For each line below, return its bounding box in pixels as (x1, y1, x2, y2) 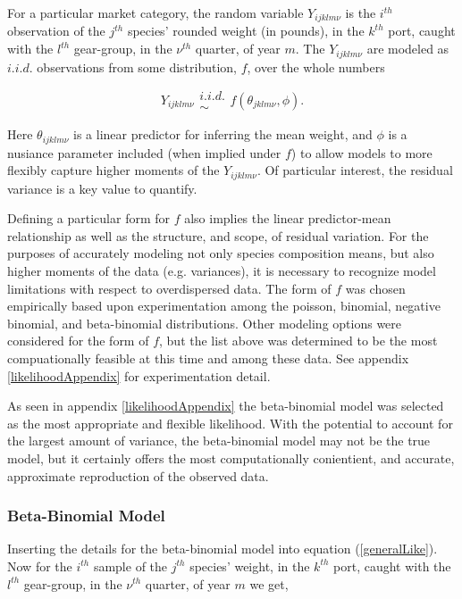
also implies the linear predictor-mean (184, 209, 391, 228)
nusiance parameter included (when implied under (7, 143, 281, 162)
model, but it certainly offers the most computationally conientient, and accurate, (7, 448, 455, 467)
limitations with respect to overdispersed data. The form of (7, 279, 332, 297)
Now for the (7, 556, 72, 575)
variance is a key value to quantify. (7, 179, 197, 197)
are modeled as (366, 39, 449, 58)
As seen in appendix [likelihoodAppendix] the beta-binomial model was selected (7, 396, 444, 415)
